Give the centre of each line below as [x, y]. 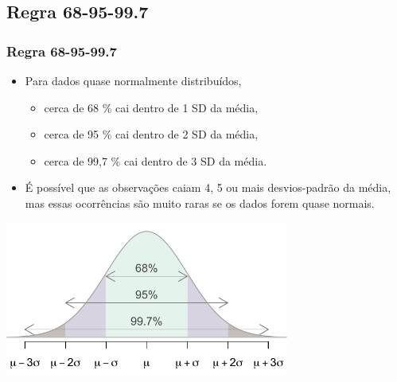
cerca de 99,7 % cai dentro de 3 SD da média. [156, 160]
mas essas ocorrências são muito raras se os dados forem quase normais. [200, 203]
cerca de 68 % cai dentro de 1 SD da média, [151, 107]
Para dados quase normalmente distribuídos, [133, 80]
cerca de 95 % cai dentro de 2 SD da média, [151, 134]
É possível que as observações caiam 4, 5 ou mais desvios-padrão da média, [208, 187]
